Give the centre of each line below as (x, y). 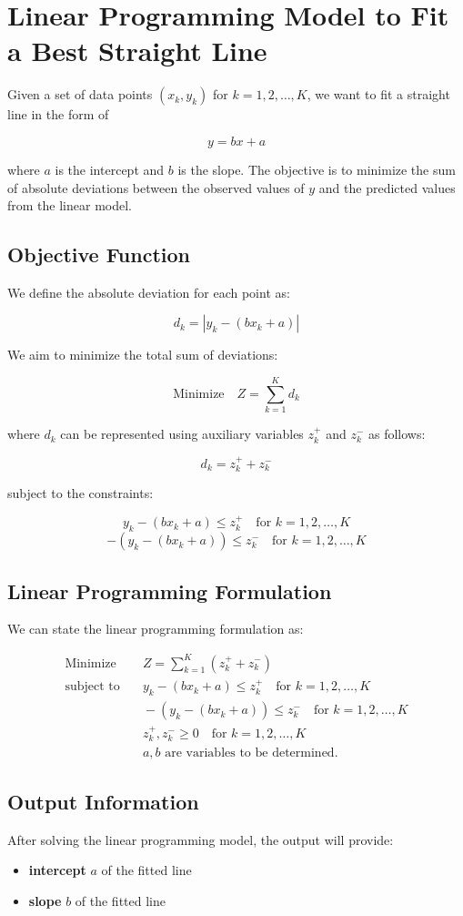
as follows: (397, 434)
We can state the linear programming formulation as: (156, 629)
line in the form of (58, 114)
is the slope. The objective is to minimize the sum (317, 169)
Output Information (103, 801)
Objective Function (99, 254)
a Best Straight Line (137, 51)
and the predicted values (387, 187)
